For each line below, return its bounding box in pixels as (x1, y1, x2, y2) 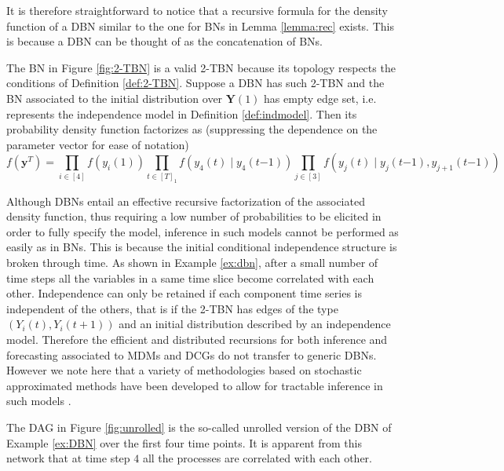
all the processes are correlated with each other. (142, 450, 372, 466)
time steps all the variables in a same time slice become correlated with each (6, 269, 374, 286)
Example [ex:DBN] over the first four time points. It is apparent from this (6, 434, 363, 451)
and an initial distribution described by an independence (119, 316, 391, 332)
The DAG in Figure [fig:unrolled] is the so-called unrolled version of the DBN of (6, 418, 392, 435)
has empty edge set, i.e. (264, 89, 377, 106)
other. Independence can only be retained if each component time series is (6, 285, 362, 301)
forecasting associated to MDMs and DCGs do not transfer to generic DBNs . (6, 346, 377, 363)
